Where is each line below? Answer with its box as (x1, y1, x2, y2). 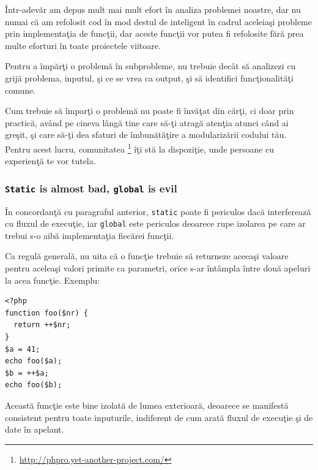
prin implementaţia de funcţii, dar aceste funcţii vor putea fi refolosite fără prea (5, 27, 304, 40)
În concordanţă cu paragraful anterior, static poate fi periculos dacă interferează (5, 205, 311, 218)
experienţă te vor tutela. (5, 154, 96, 167)
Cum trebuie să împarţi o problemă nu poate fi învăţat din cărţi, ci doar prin (5, 104, 294, 117)
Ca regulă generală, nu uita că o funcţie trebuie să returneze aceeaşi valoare (5, 249, 289, 262)
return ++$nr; (13, 320, 71, 330)
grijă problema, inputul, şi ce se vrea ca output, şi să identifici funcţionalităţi (5, 71, 294, 84)
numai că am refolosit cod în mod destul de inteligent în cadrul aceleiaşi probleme (5, 15, 312, 28)
